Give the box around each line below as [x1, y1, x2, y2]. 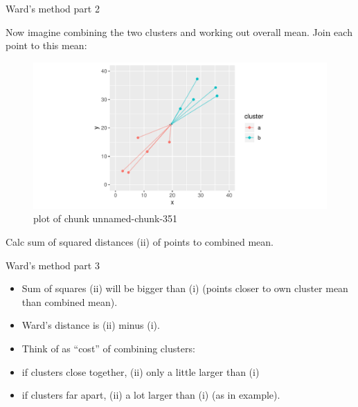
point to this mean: [6, 38, 87, 53]
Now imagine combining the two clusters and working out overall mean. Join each [6, 24, 352, 39]
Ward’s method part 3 [6, 257, 100, 272]
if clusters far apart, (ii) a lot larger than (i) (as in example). [21, 388, 280, 402]
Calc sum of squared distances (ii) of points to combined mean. [6, 234, 274, 248]
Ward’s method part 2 [6, 1, 100, 15]
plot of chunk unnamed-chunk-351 [33, 211, 178, 226]
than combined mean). [21, 294, 118, 309]
